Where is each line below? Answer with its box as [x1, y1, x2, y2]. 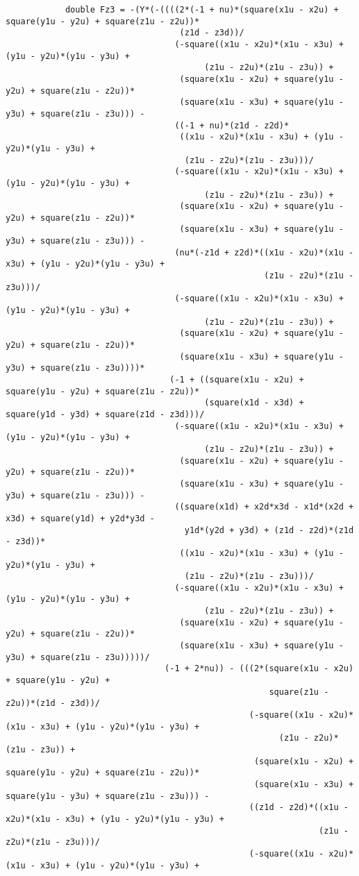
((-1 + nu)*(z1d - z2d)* [174, 120, 290, 130]
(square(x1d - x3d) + [204, 398, 304, 408]
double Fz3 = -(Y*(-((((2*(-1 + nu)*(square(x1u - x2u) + [65, 5, 339, 15]
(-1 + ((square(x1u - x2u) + [169, 375, 304, 385]
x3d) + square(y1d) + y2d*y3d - [6, 513, 155, 523]
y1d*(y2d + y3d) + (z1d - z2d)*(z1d [184, 525, 354, 535]
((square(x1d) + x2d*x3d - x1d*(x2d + [174, 502, 354, 512]
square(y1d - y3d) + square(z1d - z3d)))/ [6, 409, 205, 419]
